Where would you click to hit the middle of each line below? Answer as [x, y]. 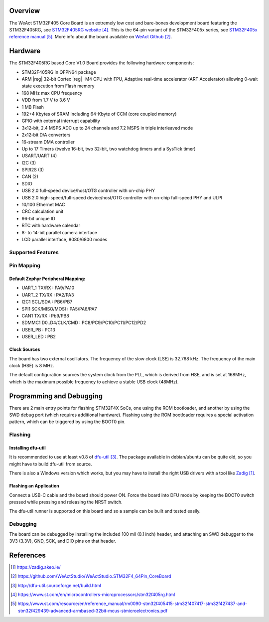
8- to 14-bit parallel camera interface [59, 232]
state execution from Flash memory [58, 86]
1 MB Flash [33, 107]
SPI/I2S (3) [33, 170]
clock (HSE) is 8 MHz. [32, 366]
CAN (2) [30, 176]
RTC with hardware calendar [51, 226]
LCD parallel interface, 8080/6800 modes [65, 239]
